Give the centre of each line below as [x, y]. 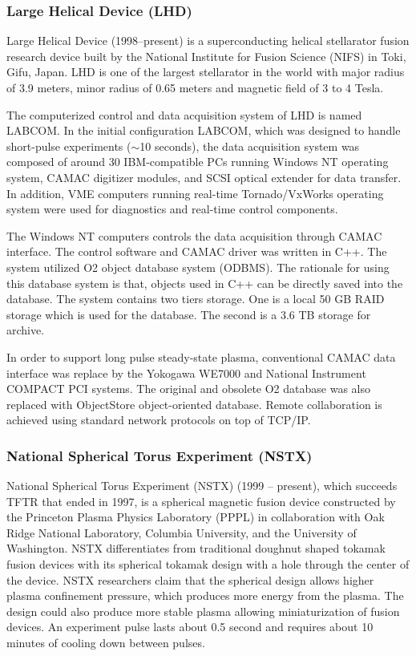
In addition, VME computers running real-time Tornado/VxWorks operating [195, 193]
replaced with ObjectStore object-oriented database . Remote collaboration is [194, 404]
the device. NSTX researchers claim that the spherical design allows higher [190, 579]
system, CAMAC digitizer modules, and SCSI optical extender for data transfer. [204, 177]
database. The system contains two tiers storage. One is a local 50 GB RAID [196, 299]
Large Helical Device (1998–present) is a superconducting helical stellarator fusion [208, 40]
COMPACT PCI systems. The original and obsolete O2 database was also [188, 389]
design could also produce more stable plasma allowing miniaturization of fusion [203, 611]
